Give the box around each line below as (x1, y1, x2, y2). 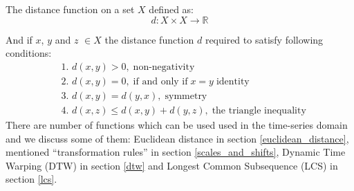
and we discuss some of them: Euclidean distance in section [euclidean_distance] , (6, 131, 349, 145)
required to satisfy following (205, 32, 324, 46)
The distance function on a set (6, 2, 135, 16)
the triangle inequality (212, 105, 306, 116)
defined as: (149, 2, 194, 16)
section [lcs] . (6, 172, 57, 186)
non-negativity (133, 62, 195, 72)
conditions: (6, 46, 52, 60)
